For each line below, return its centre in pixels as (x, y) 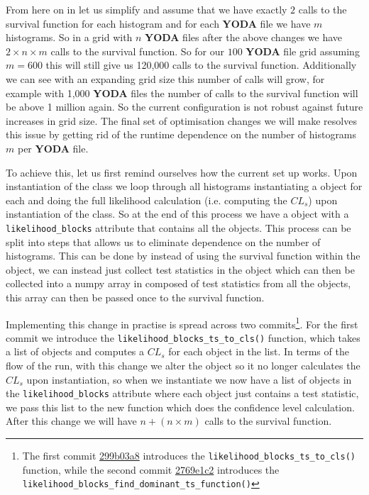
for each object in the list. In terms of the (259, 351)
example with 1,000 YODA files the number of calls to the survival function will (182, 93)
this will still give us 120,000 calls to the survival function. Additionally (201, 65)
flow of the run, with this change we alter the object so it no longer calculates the (183, 366)
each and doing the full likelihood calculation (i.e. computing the (147, 200)
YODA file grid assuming (303, 51)
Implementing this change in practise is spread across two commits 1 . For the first (182, 323)
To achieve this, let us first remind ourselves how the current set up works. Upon (182, 172)
